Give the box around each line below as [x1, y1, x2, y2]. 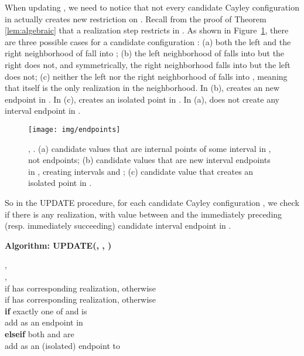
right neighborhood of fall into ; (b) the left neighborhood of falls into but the [5, 47, 285, 59]
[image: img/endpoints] [28, 125, 121, 134]
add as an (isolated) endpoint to [5, 339, 120, 351]
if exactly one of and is [5, 304, 87, 317]
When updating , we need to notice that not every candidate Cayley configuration [5, 1, 299, 13]
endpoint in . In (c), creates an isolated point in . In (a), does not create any [5, 93, 279, 105]
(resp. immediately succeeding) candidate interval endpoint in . [5, 219, 231, 232]
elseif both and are [5, 327, 74, 340]
